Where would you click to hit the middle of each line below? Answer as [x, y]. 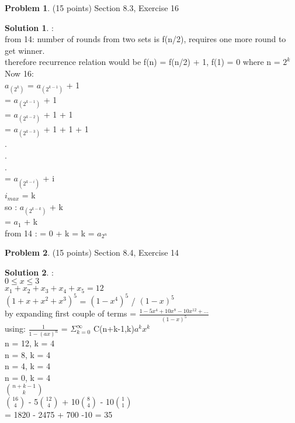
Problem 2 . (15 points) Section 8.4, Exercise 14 [92, 252]
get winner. [25, 50]
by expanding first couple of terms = [71, 313]
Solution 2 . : [29, 272]
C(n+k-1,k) [114, 329]
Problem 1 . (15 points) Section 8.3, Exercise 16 [92, 8]
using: [15, 329]
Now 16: [19, 73]
